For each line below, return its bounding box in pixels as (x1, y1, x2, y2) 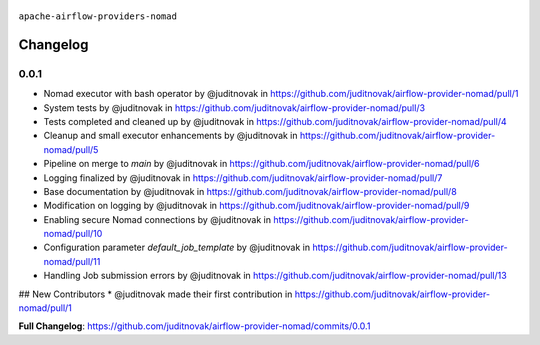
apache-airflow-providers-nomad (18, 11, 177, 22)
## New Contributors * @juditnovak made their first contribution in (18, 288, 293, 300)
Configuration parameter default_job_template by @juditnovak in (43, 241, 310, 254)
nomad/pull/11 (43, 255, 101, 267)
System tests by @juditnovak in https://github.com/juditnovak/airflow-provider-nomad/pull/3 (43, 101, 425, 114)
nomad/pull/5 (43, 143, 99, 155)
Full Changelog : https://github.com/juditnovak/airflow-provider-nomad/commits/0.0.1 (18, 320, 371, 332)
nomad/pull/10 (43, 228, 103, 240)
